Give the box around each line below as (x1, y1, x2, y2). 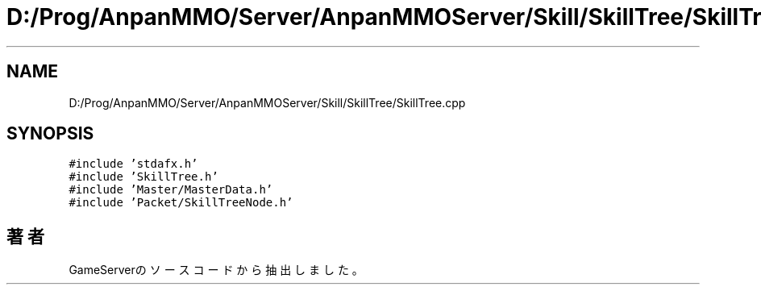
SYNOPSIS (6, 123, 94, 144)
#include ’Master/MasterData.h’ (69, 183, 273, 197)
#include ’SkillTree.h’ (69, 170, 218, 184)
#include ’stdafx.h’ (69, 157, 198, 171)
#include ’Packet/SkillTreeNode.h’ (69, 196, 293, 210)
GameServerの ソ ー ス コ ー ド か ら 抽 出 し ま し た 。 (69, 263, 364, 277)
